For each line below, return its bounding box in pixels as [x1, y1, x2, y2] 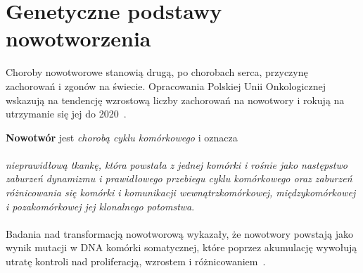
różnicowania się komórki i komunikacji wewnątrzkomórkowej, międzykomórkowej [6, 185, 356, 200]
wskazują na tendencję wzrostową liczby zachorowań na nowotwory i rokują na [6, 92, 345, 107]
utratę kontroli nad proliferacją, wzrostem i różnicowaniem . [6, 254, 266, 269]
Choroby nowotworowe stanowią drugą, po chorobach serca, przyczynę [6, 65, 308, 80]
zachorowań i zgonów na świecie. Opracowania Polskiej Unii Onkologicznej [6, 78, 326, 93]
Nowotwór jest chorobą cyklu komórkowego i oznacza [6, 129, 238, 144]
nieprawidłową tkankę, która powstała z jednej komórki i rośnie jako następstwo [6, 157, 348, 172]
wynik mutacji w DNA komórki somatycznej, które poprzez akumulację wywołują [6, 240, 357, 255]
